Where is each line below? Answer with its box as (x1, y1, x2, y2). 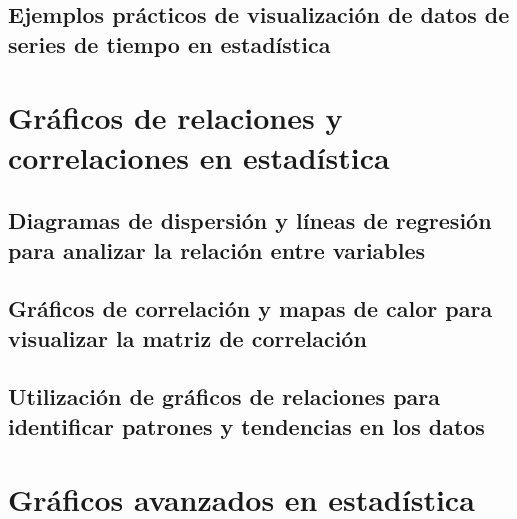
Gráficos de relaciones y (8, 97, 343, 138)
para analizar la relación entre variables (8, 234, 426, 265)
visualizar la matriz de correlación (8, 322, 367, 353)
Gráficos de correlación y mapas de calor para (8, 293, 493, 324)
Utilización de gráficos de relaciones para (8, 381, 441, 412)
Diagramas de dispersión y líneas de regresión (8, 205, 492, 236)
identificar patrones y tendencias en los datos (8, 410, 485, 441)
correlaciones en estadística (8, 136, 390, 177)
